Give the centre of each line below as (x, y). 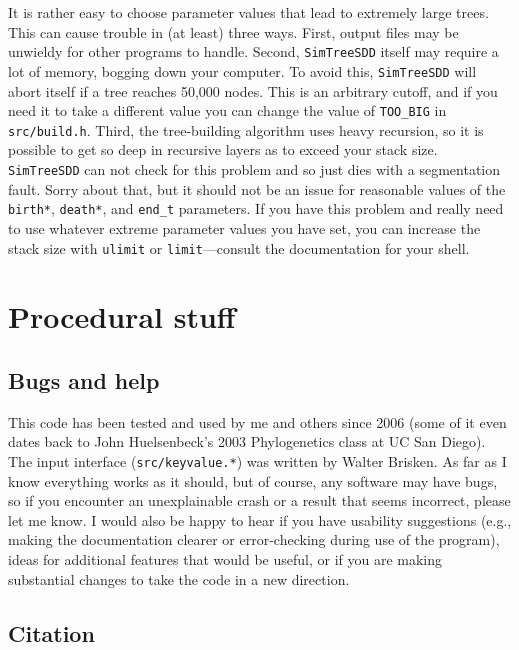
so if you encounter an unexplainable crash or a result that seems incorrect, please (259, 500)
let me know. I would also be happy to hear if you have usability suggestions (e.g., (260, 519)
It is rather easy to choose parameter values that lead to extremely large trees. (248, 12)
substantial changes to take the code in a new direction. (179, 578)
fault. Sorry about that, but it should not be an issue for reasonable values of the (257, 188)
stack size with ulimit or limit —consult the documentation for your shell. (239, 247)
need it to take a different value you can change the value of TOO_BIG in (227, 110)
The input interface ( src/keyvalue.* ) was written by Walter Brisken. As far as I (257, 460)
